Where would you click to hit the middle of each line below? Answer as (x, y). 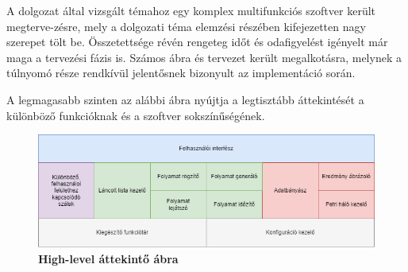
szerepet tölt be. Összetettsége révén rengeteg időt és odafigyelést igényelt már (197, 42)
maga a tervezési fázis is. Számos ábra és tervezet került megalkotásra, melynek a (204, 57)
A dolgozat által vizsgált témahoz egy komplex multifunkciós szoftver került (191, 10)
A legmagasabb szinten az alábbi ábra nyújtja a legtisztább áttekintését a (185, 99)
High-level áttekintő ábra (108, 259)
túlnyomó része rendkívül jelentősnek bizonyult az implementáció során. (181, 73)
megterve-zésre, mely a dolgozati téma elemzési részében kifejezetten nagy (186, 26)
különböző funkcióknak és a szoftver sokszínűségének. (136, 115)
